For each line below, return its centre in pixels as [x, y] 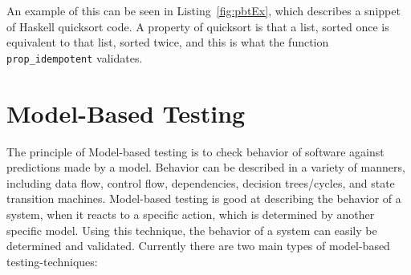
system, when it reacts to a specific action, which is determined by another [191, 214]
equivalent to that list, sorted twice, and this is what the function [168, 42]
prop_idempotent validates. [75, 57]
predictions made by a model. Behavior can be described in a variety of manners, [206, 167]
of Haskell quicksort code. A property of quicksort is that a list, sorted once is [198, 26]
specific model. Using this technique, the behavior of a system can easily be [192, 230]
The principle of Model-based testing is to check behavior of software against [195, 151]
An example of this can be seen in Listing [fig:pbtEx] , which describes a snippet [203, 10]
